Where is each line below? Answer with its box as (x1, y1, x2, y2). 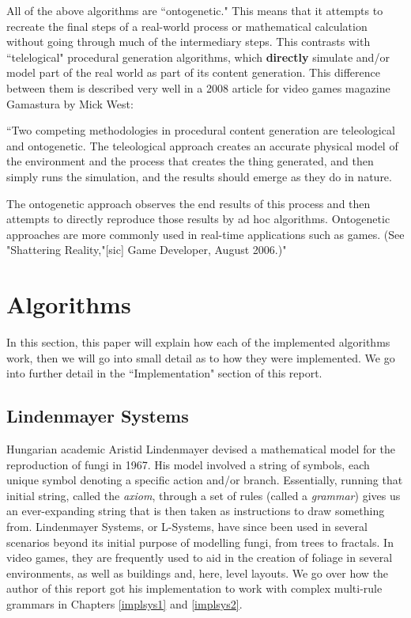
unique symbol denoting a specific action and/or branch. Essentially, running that (6, 472, 403, 488)
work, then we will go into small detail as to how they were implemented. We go (6, 349, 395, 366)
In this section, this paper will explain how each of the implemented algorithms (6, 334, 390, 351)
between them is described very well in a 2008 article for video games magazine (6, 79, 390, 96)
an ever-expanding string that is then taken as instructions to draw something (6, 502, 385, 519)
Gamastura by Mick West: (6, 95, 134, 112)
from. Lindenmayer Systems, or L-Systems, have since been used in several (6, 518, 368, 534)
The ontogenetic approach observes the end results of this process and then (6, 195, 371, 211)
